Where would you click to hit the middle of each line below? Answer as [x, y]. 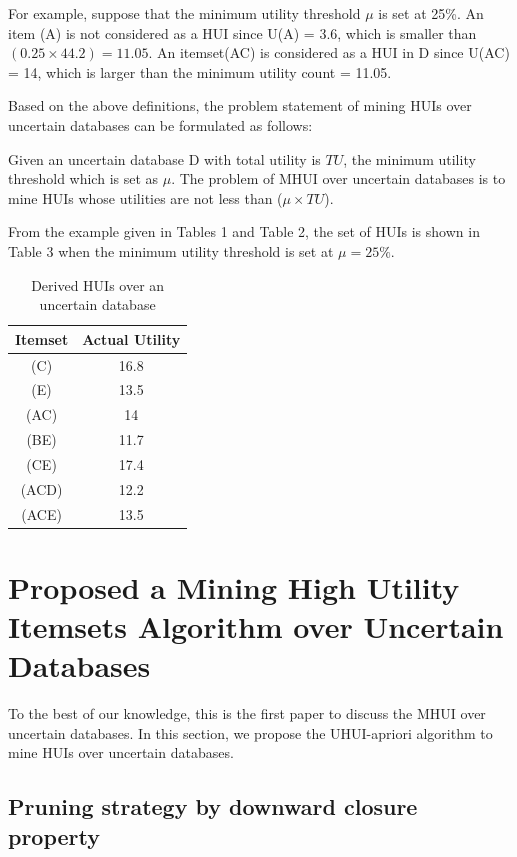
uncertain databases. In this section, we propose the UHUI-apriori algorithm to [250, 732]
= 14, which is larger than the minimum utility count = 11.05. [200, 71]
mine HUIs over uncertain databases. [121, 752]
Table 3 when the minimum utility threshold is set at [171, 250]
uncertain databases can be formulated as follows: [160, 124]
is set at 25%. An [431, 13]
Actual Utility [131, 338]
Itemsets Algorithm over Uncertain [256, 626]
